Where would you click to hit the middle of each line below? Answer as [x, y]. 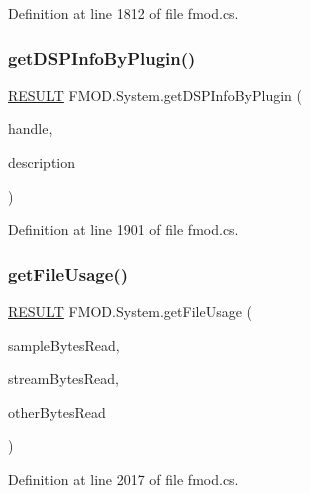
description [42, 162]
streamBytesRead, [64, 378]
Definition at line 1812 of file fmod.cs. [123, 13]
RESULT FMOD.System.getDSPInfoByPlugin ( [155, 94]
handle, [30, 128]
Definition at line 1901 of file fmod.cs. [123, 229]
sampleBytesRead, [64, 344]
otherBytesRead [57, 411]
